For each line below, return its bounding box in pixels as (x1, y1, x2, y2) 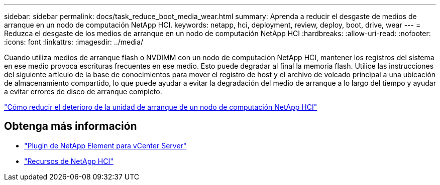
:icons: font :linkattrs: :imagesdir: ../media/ (4, 38, 144, 46)
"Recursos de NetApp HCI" (24, 156, 114, 165)
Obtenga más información (4, 120, 137, 133)
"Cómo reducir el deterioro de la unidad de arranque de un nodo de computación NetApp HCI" (4, 103, 317, 111)
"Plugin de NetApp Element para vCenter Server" (24, 141, 187, 150)
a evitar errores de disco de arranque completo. (4, 87, 162, 96)
